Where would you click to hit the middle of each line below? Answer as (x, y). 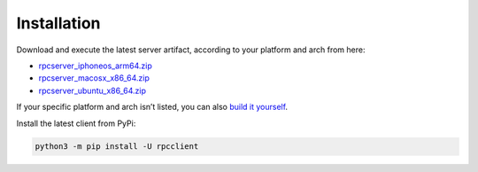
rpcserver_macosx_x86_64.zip (94, 78)
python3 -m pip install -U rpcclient (117, 147)
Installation (58, 23)
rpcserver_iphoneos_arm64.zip (95, 66)
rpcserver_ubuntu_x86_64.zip (92, 90)
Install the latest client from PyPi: (76, 123)
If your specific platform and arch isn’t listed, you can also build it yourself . (152, 107)
